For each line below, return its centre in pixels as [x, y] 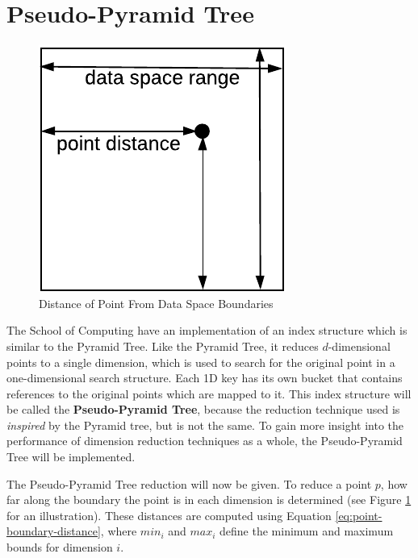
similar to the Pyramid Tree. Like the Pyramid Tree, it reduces [163, 346]
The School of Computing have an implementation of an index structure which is [207, 330]
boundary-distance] [54, 531]
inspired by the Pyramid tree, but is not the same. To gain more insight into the [205, 425]
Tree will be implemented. [71, 457]
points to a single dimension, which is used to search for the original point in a [201, 362]
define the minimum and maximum [307, 531]
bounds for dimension [60, 547]
